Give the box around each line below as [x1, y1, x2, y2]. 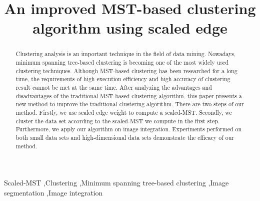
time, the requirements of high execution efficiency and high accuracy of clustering [15, 75, 230, 83]
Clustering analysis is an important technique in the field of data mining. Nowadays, [15, 50, 236, 58]
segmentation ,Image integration [4, 187, 103, 197]
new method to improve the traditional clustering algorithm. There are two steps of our [15, 100, 244, 108]
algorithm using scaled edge [32, 18, 227, 38]
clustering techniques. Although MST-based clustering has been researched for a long [15, 66, 237, 75]
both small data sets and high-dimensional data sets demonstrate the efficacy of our [15, 133, 234, 141]
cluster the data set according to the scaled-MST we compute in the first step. [15, 116, 220, 125]
